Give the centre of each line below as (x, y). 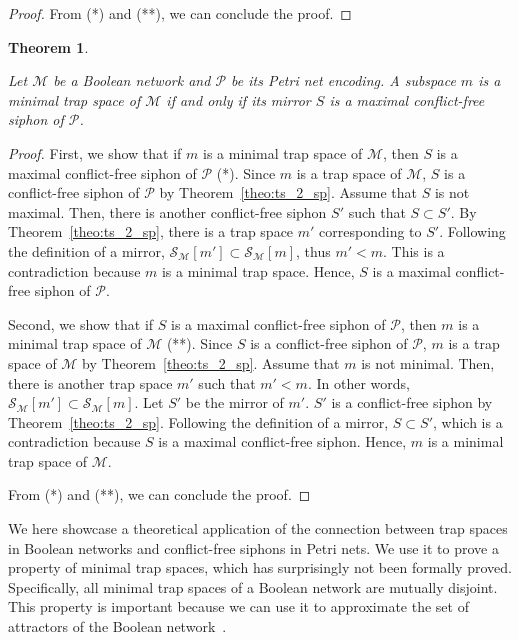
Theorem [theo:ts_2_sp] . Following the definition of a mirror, (198, 421)
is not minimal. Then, (428, 362)
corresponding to (370, 231)
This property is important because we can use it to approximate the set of (238, 606)
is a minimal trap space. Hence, (258, 270)
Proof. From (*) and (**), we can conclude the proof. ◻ (180, 13)
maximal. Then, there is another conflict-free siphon (167, 211)
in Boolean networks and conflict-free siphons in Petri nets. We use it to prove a (253, 547)
